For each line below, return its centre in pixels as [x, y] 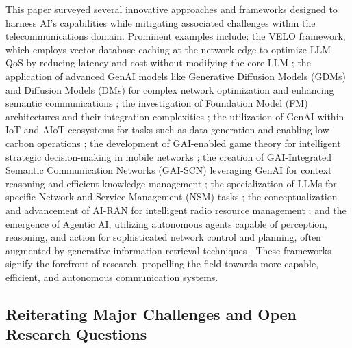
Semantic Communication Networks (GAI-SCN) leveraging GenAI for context [169, 170]
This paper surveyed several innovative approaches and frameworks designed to [172, 9]
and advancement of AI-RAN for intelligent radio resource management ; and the [176, 210]
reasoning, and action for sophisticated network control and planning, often [163, 237]
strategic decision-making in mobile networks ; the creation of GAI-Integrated [169, 156]
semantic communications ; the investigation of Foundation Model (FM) [157, 103]
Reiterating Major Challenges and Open [151, 313]
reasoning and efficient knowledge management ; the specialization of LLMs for [171, 183]
